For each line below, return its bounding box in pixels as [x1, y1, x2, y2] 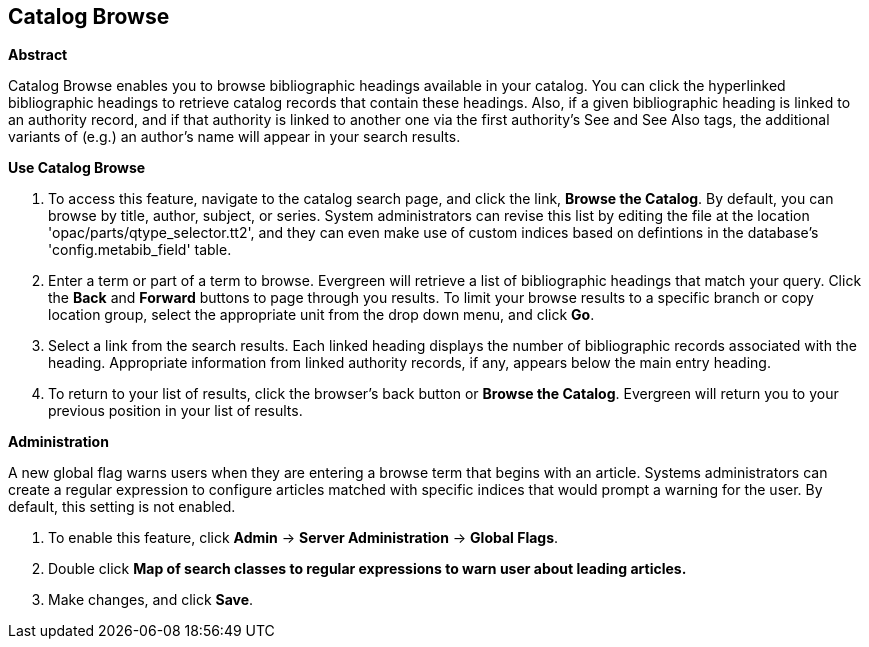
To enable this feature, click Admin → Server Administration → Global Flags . [48, 529, 559, 547]
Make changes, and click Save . [48, 591, 254, 609]
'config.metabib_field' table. [48, 241, 232, 259]
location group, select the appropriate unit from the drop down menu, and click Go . [48, 306, 595, 324]
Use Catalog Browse [8, 159, 146, 177]
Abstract [8, 46, 68, 64]
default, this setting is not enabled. [8, 498, 236, 516]
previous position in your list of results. [48, 402, 303, 420]
